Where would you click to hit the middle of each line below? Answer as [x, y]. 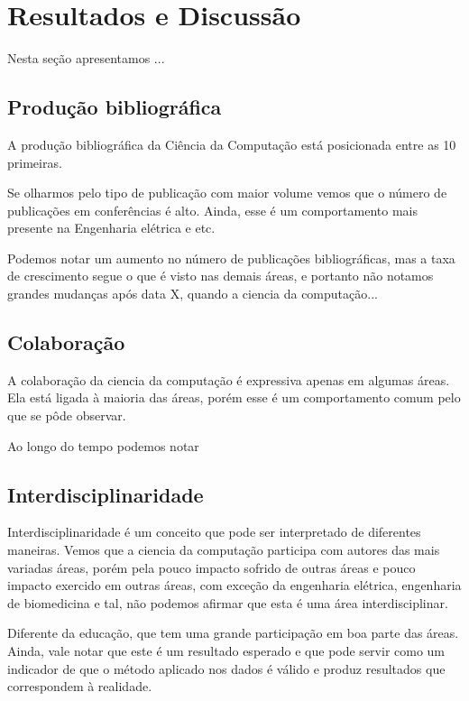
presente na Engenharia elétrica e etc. [111, 228]
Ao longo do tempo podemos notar [103, 445]
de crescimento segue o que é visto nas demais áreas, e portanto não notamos [221, 276]
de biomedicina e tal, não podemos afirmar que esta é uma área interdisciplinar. [228, 602]
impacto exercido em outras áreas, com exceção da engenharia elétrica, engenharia [234, 585]
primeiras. [35, 162]
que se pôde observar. [67, 415]
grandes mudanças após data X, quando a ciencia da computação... [193, 294]
